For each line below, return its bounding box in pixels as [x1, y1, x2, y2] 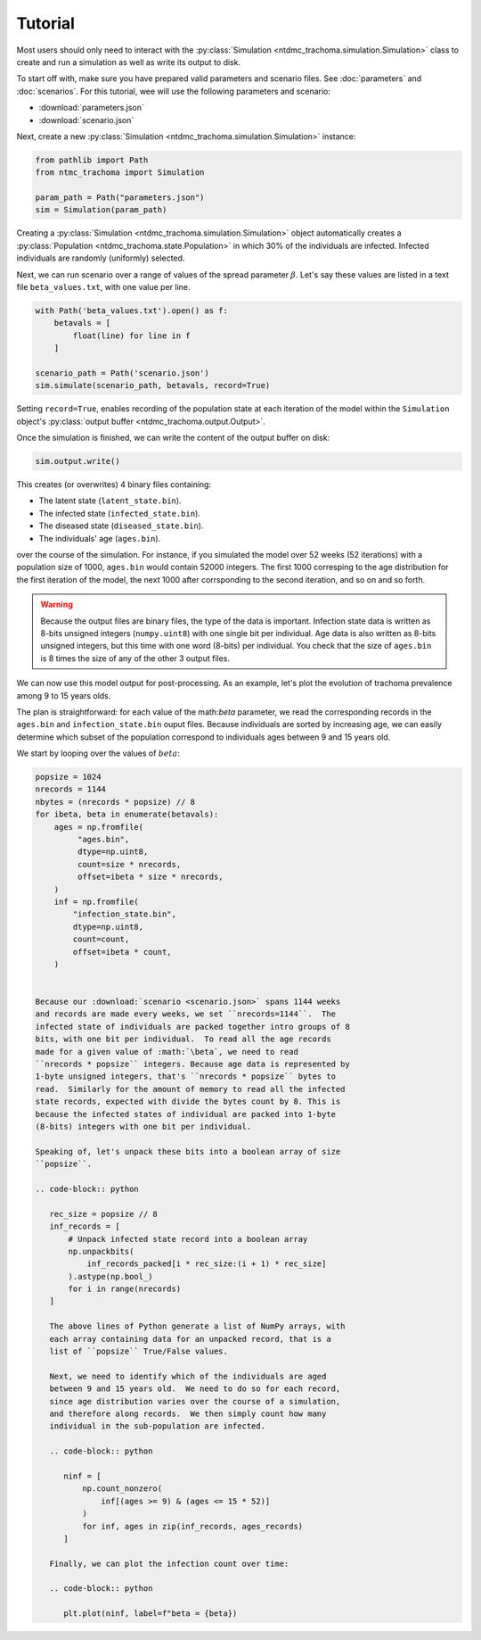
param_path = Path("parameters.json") [35, 193, 205, 203]
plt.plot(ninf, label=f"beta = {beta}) [63, 1609, 238, 1619]
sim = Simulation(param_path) [35, 205, 167, 215]
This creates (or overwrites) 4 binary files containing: [16, 479, 212, 490]
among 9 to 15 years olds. [16, 690, 111, 700]
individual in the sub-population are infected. [49, 1421, 266, 1431]
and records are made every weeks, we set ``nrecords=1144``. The [35, 1009, 337, 1019]
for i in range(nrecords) [68, 1284, 182, 1294]
